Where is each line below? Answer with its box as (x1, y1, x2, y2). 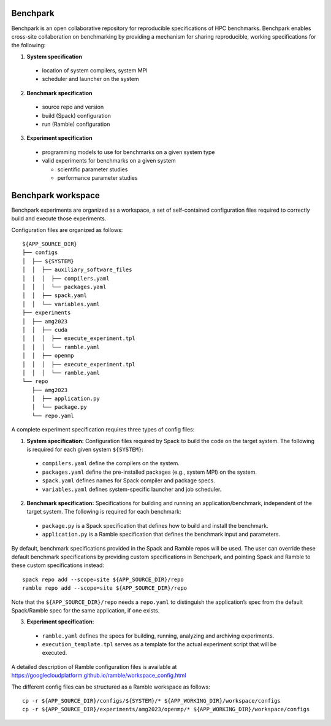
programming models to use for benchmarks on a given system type (42, 148, 215, 156)
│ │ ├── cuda (22, 326, 68, 333)
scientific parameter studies (57, 166, 128, 173)
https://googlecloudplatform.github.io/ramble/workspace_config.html (11, 672, 186, 679)
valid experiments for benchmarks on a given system (42, 157, 176, 164)
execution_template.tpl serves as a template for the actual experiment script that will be (42, 641, 277, 648)
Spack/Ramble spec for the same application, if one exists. (11, 606, 160, 614)
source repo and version (42, 103, 104, 110)
